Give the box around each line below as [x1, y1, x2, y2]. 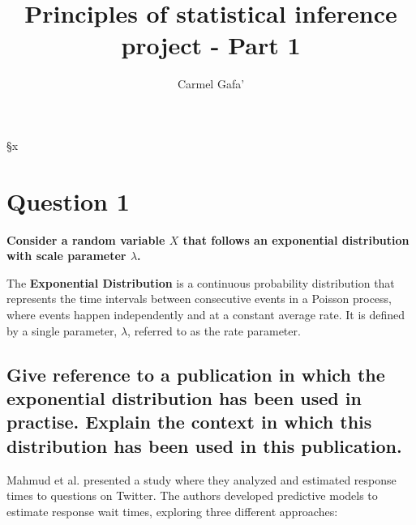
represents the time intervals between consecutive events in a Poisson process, [6, 290, 392, 307]
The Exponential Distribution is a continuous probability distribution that [6, 274, 395, 291]
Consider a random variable [6, 231, 165, 248]
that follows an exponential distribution [182, 231, 410, 248]
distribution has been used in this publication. [6, 433, 402, 458]
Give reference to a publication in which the [6, 361, 385, 386]
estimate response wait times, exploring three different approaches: [6, 502, 338, 519]
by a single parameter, [6, 322, 118, 339]
